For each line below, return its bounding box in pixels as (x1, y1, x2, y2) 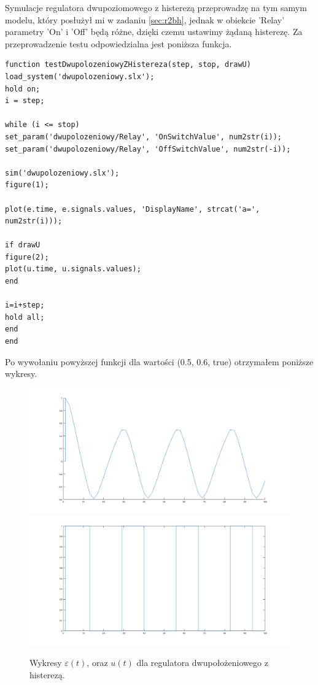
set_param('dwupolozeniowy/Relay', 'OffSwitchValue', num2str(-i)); (5, 144, 291, 153)
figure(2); (5, 252, 49, 261)
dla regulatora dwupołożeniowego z (136, 656, 268, 669)
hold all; (5, 312, 45, 322)
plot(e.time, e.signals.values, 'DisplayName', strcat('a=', (5, 204, 260, 214)
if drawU (5, 241, 41, 250)
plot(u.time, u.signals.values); (5, 265, 141, 274)
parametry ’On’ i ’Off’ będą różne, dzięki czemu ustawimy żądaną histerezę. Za (5, 25, 303, 38)
